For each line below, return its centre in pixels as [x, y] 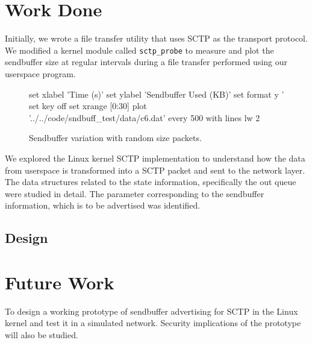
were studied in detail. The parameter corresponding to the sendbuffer [135, 193]
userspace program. [40, 73]
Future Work [60, 282]
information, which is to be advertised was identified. [103, 205]
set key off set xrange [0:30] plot [88, 106]
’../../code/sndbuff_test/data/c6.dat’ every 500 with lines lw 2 [145, 117]
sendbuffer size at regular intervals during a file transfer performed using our [146, 62]
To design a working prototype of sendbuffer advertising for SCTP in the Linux [151, 311]
